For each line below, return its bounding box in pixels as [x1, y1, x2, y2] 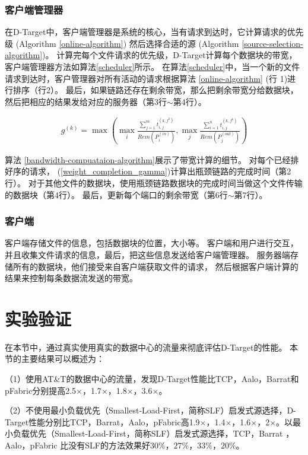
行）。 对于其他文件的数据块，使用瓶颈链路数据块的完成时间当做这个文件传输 [5, 176, 303, 189]
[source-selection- [242, 37, 303, 49]
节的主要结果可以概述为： [5, 352, 104, 365]
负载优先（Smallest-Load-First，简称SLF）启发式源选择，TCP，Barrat [12, 427, 283, 440]
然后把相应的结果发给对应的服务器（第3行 [5, 95, 167, 107]
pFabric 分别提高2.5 [5, 384, 77, 396]
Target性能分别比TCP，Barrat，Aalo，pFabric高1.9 [5, 415, 200, 428]
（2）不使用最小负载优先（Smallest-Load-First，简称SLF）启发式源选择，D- [5, 404, 296, 416]
